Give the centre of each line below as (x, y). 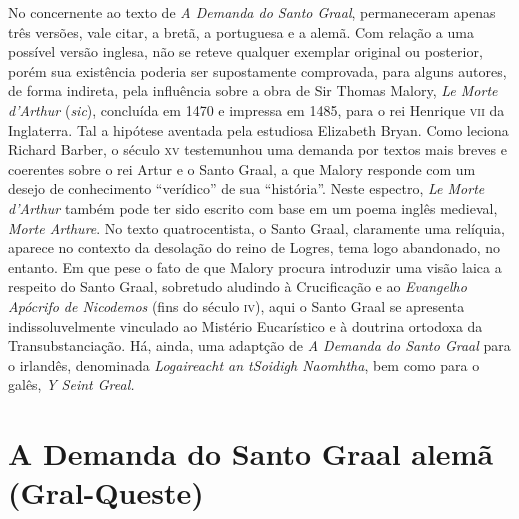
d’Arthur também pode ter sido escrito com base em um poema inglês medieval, (253, 207)
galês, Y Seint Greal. (71, 384)
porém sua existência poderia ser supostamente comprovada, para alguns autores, (257, 70)
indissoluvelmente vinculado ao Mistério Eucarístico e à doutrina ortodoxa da (245, 325)
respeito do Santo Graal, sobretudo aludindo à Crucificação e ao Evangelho (237, 286)
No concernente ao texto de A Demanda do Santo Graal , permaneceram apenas (252, 12)
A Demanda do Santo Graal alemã (251, 453)
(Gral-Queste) (106, 492)
